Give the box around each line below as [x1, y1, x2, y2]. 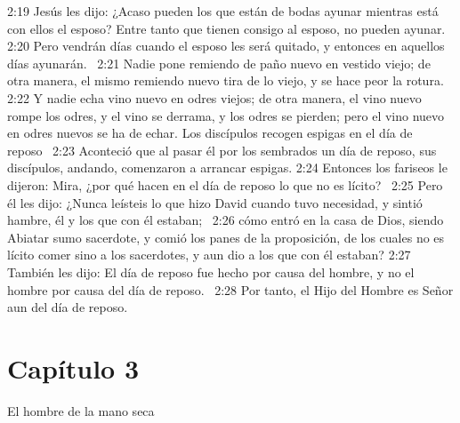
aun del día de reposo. [7, 298, 128, 316]
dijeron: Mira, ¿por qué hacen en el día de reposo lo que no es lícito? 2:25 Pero [7, 175, 443, 194]
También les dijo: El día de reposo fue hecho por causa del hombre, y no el [7, 262, 415, 281]
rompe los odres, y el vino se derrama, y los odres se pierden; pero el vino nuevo [7, 106, 445, 124]
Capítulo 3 [7, 349, 140, 386]
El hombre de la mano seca [7, 401, 155, 419]
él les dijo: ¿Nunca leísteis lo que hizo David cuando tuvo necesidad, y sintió [7, 193, 423, 211]
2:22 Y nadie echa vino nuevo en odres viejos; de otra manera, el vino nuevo [7, 88, 422, 107]
